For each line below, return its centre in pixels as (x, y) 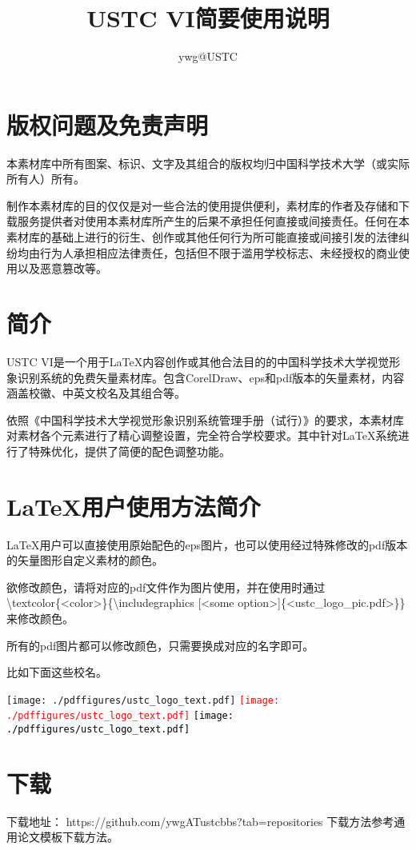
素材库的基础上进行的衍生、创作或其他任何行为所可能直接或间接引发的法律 (202, 237)
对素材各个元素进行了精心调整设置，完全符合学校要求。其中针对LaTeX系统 (202, 435)
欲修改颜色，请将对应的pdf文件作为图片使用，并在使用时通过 (166, 587)
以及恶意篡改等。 (62, 268)
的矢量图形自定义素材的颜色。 (85, 560)
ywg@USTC (208, 56)
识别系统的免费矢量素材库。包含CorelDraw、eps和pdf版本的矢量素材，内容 (211, 377)
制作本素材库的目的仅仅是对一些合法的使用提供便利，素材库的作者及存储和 (202, 205)
